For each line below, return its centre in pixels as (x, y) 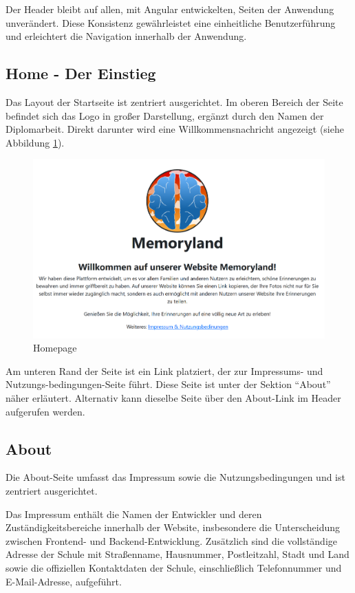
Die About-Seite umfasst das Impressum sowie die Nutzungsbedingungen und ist (175, 477)
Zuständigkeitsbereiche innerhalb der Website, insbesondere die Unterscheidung (173, 527)
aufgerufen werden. (45, 411)
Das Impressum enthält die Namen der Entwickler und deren (134, 514)
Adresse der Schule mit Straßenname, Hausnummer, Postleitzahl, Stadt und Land (177, 554)
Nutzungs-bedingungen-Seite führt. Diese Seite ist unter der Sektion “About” (168, 384)
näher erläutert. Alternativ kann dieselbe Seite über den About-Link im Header (173, 398)
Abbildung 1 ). (35, 142)
